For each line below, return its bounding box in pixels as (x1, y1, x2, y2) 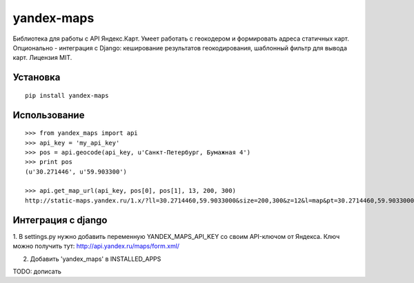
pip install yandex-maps (25, 92, 109, 99)
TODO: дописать (12, 267, 61, 275)
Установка (12, 72, 61, 83)
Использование (12, 109, 85, 120)
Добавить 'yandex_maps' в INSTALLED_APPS (30, 255, 161, 263)
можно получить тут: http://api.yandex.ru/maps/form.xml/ (12, 242, 179, 251)
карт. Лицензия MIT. (12, 54, 72, 62)
